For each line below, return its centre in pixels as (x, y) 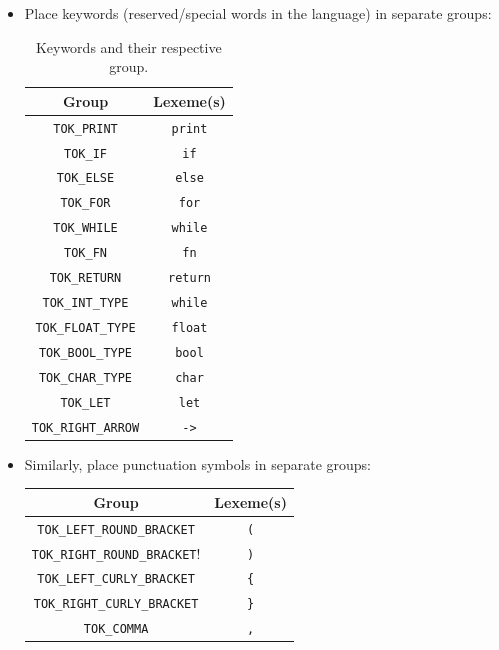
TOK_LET (85, 402)
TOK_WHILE (85, 228)
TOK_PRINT (85, 128)
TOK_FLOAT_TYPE (85, 327)
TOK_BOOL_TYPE (85, 352)
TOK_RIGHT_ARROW (85, 427)
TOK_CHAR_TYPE (85, 377)
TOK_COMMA (116, 629)
